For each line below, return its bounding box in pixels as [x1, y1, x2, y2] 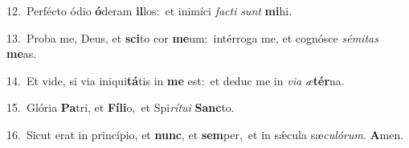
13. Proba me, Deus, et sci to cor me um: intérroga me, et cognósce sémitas [6, 29, 378, 46]
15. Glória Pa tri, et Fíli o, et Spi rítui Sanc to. [6, 99, 235, 116]
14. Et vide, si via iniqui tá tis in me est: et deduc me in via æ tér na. [6, 72, 345, 88]
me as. [6, 45, 37, 62]
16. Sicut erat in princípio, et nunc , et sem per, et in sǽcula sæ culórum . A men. [6, 125, 404, 142]
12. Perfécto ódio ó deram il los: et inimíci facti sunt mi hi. [6, 2, 292, 18]
